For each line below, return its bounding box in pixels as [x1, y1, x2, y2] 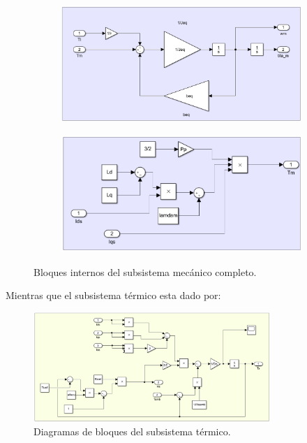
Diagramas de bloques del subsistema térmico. [33, 424, 231, 439]
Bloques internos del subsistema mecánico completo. [33, 264, 257, 279]
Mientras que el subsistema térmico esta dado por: [6, 288, 221, 303]
